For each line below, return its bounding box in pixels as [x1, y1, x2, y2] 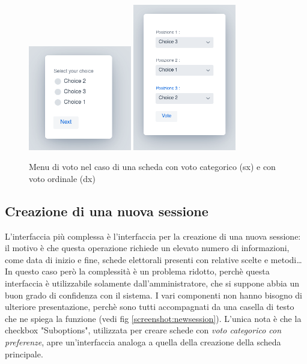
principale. [5, 347, 43, 360]
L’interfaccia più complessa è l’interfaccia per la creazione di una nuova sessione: [5, 229, 301, 242]
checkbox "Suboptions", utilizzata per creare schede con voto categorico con [5, 324, 282, 336]
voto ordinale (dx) [29, 172, 96, 184]
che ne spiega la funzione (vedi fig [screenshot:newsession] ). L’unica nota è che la [5, 312, 302, 324]
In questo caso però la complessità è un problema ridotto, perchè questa [5, 265, 270, 278]
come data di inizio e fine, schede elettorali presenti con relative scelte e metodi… [5, 253, 302, 265]
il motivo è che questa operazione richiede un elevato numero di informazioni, [5, 241, 290, 254]
